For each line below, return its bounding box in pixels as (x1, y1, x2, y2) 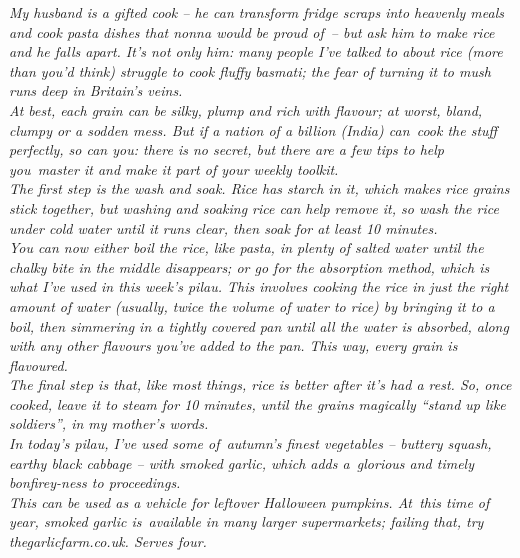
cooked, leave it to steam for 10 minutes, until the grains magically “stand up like (9, 393, 506, 414)
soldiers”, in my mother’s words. (9, 413, 209, 434)
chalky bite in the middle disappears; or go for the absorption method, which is (9, 256, 490, 277)
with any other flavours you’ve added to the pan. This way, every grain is (9, 335, 458, 356)
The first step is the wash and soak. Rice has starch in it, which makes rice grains (9, 178, 510, 199)
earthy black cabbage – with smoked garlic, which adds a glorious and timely (9, 452, 475, 473)
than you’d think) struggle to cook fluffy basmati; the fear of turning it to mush (9, 60, 491, 81)
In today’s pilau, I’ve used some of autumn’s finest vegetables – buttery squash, (9, 433, 492, 454)
